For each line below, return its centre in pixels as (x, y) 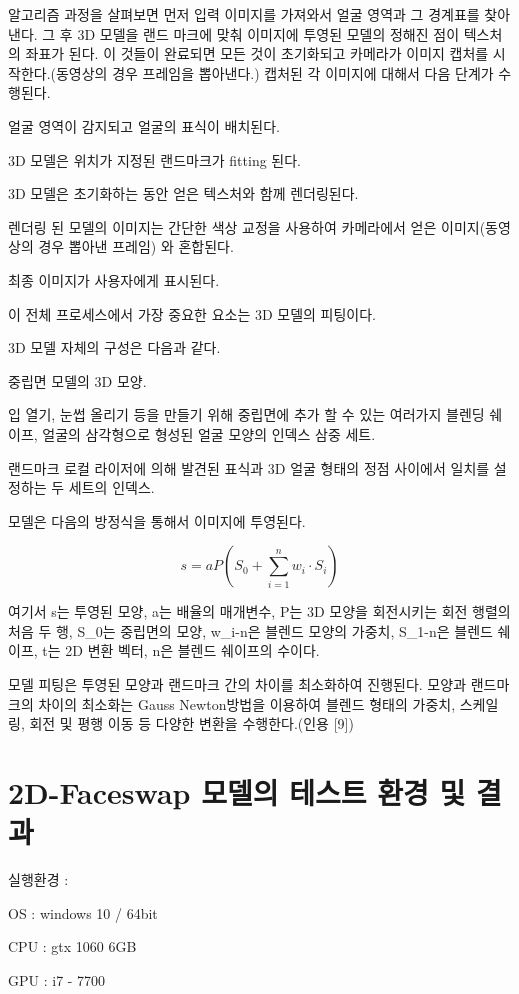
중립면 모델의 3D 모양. (77, 380)
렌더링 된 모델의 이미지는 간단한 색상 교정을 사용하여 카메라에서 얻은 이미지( (247, 226)
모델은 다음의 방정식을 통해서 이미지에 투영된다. (157, 520)
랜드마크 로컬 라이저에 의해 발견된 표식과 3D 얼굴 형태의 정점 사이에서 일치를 (249, 467)
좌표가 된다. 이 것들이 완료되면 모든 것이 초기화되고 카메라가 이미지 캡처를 (257, 53)
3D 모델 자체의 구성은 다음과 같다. (114, 347)
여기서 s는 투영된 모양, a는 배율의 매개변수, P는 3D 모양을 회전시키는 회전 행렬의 (259, 611)
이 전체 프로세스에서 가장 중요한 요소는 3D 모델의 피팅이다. (192, 313)
